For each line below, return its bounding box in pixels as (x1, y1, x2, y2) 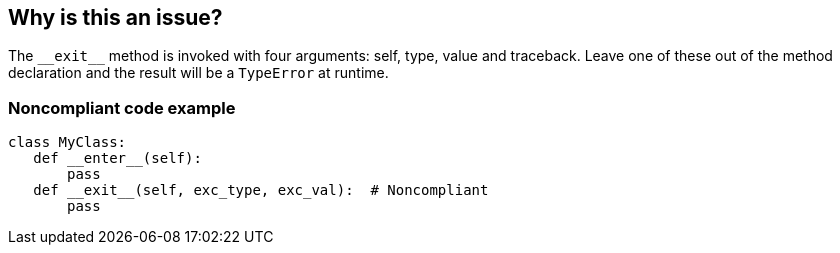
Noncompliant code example (8, 97, 236, 118)
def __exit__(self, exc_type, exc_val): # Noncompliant (33, 182, 489, 199)
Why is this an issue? (8, 5, 223, 30)
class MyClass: (8, 134, 127, 151)
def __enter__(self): (33, 150, 202, 167)
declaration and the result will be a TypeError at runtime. (8, 64, 389, 82)
